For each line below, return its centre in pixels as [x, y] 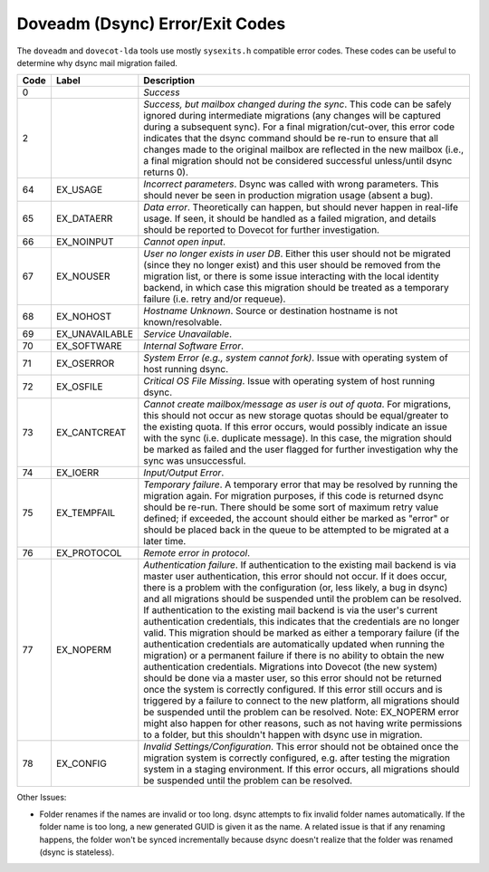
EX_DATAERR [84, 219]
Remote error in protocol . [197, 553]
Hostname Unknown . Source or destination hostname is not [271, 311]
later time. [165, 541]
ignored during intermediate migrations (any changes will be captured [292, 116]
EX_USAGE [79, 190]
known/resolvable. [182, 322]
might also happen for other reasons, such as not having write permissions [303, 723]
